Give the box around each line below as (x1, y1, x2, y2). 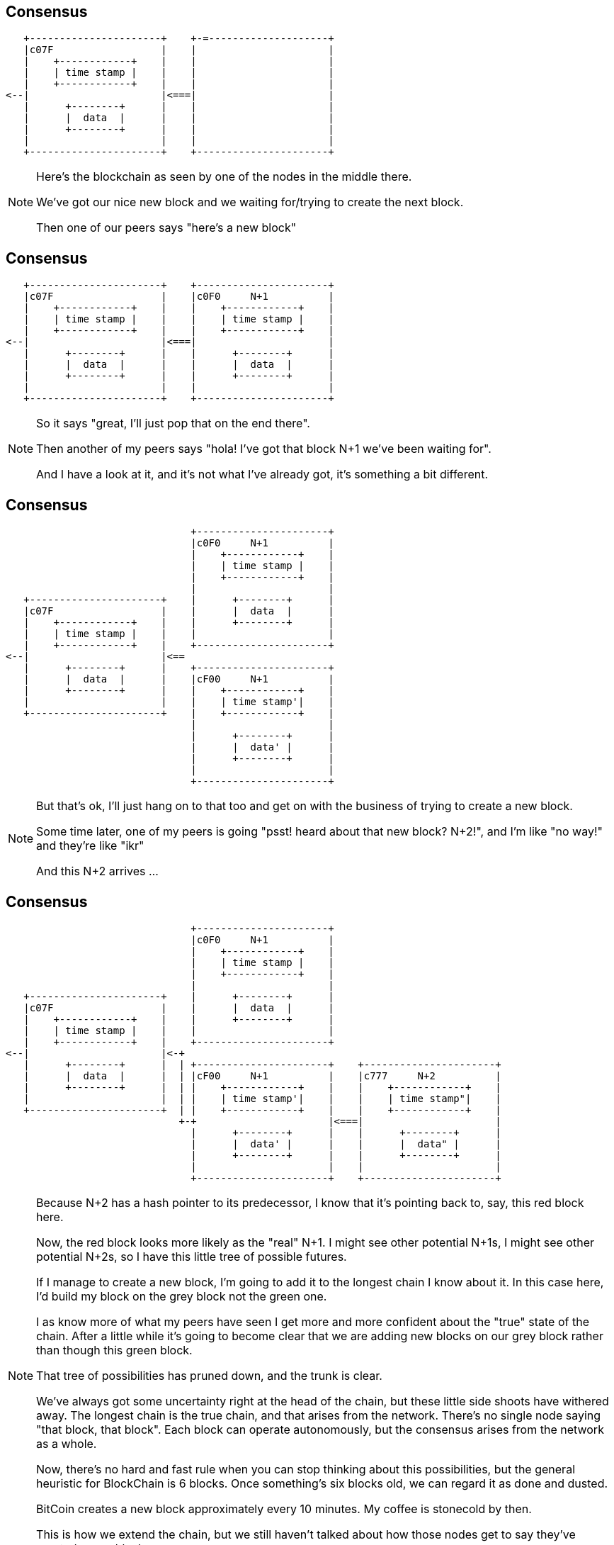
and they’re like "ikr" (36, 838, 144, 853)
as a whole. (36, 1436, 97, 1451)
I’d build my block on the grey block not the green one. (36, 1288, 327, 1303)
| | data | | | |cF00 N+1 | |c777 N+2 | (23, 1069, 501, 1081)
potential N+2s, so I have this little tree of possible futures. (36, 1249, 347, 1264)
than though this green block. (36, 1342, 193, 1357)
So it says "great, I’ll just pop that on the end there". (36, 416, 310, 431)
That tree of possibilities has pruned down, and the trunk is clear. (36, 1368, 382, 1383)
